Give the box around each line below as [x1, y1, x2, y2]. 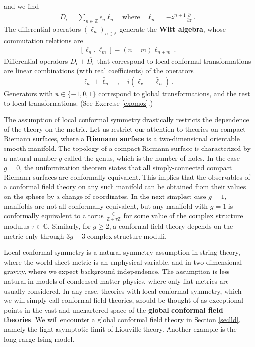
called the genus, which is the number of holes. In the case [64, 152, 240, 163]
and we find [4, 1, 39, 11]
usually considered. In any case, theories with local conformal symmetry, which [4, 285, 242, 296]
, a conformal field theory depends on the [109, 221, 233, 231]
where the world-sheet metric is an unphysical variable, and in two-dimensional [4, 256, 242, 267]
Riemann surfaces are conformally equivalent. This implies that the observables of [4, 172, 250, 182]
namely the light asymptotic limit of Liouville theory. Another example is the [4, 323, 237, 334]
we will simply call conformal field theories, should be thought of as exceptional [4, 295, 243, 305]
